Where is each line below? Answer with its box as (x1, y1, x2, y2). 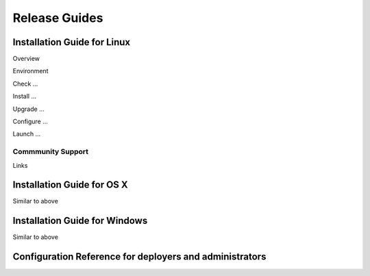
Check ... (12, 79, 38, 88)
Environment (12, 67, 49, 75)
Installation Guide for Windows (12, 215, 148, 227)
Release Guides (12, 10, 103, 25)
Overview (12, 55, 40, 63)
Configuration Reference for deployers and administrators (12, 251, 267, 263)
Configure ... (12, 117, 48, 126)
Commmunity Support (12, 147, 89, 157)
